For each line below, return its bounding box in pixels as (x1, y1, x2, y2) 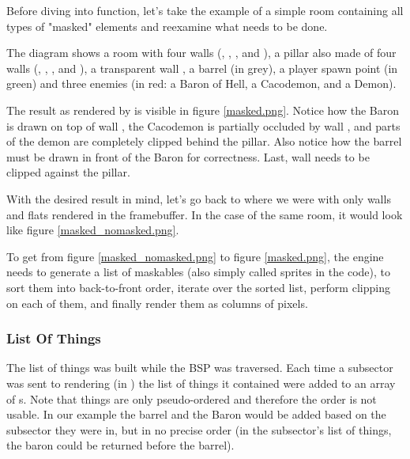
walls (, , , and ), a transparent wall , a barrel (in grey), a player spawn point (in (6, 59, 398, 76)
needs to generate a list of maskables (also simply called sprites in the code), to (6, 264, 390, 280)
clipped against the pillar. (6, 164, 130, 180)
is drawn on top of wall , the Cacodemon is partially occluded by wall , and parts (6, 117, 401, 134)
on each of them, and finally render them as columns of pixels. (6, 294, 308, 311)
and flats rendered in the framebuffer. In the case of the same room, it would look (6, 206, 403, 222)
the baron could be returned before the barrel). (6, 437, 235, 453)
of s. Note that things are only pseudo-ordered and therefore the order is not (6, 390, 377, 407)
